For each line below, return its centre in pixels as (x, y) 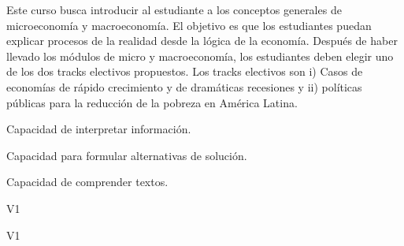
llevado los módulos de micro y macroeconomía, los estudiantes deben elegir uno (200, 56)
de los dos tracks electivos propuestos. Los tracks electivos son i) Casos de (185, 71)
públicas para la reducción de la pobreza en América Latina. (152, 102)
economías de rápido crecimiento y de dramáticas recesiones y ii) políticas (184, 86)
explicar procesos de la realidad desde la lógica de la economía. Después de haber (202, 41)
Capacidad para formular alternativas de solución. (127, 155)
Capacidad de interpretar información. (99, 129)
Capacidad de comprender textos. (87, 182)
